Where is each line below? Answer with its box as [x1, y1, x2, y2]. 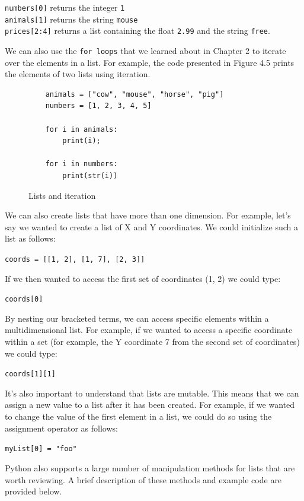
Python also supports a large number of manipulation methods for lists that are [5, 461, 295, 474]
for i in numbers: [45, 160, 118, 169]
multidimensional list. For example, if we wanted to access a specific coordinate [5, 324, 293, 336]
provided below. [5, 485, 62, 497]
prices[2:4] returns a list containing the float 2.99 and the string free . [5, 24, 270, 37]
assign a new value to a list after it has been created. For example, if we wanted [5, 398, 295, 411]
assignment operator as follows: [5, 421, 118, 434]
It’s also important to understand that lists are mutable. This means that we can [5, 386, 299, 399]
